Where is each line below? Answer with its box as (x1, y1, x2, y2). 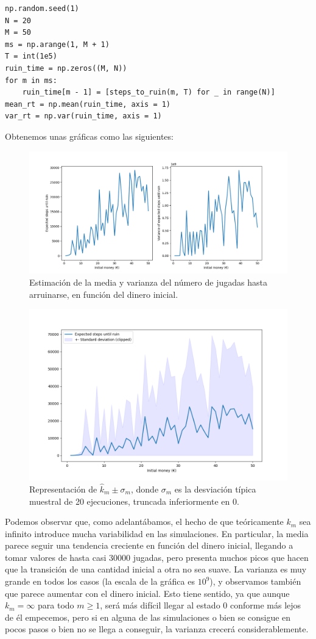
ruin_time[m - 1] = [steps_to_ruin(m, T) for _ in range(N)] (22, 88, 275, 97)
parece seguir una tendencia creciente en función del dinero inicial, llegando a (5, 539, 293, 552)
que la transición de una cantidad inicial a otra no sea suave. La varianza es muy (5, 563, 307, 576)
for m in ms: (5, 76, 57, 85)
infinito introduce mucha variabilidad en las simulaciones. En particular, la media (5, 527, 309, 540)
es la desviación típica (174, 482, 256, 495)
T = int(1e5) (5, 52, 57, 61)
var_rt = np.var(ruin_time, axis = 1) (5, 112, 162, 121)
